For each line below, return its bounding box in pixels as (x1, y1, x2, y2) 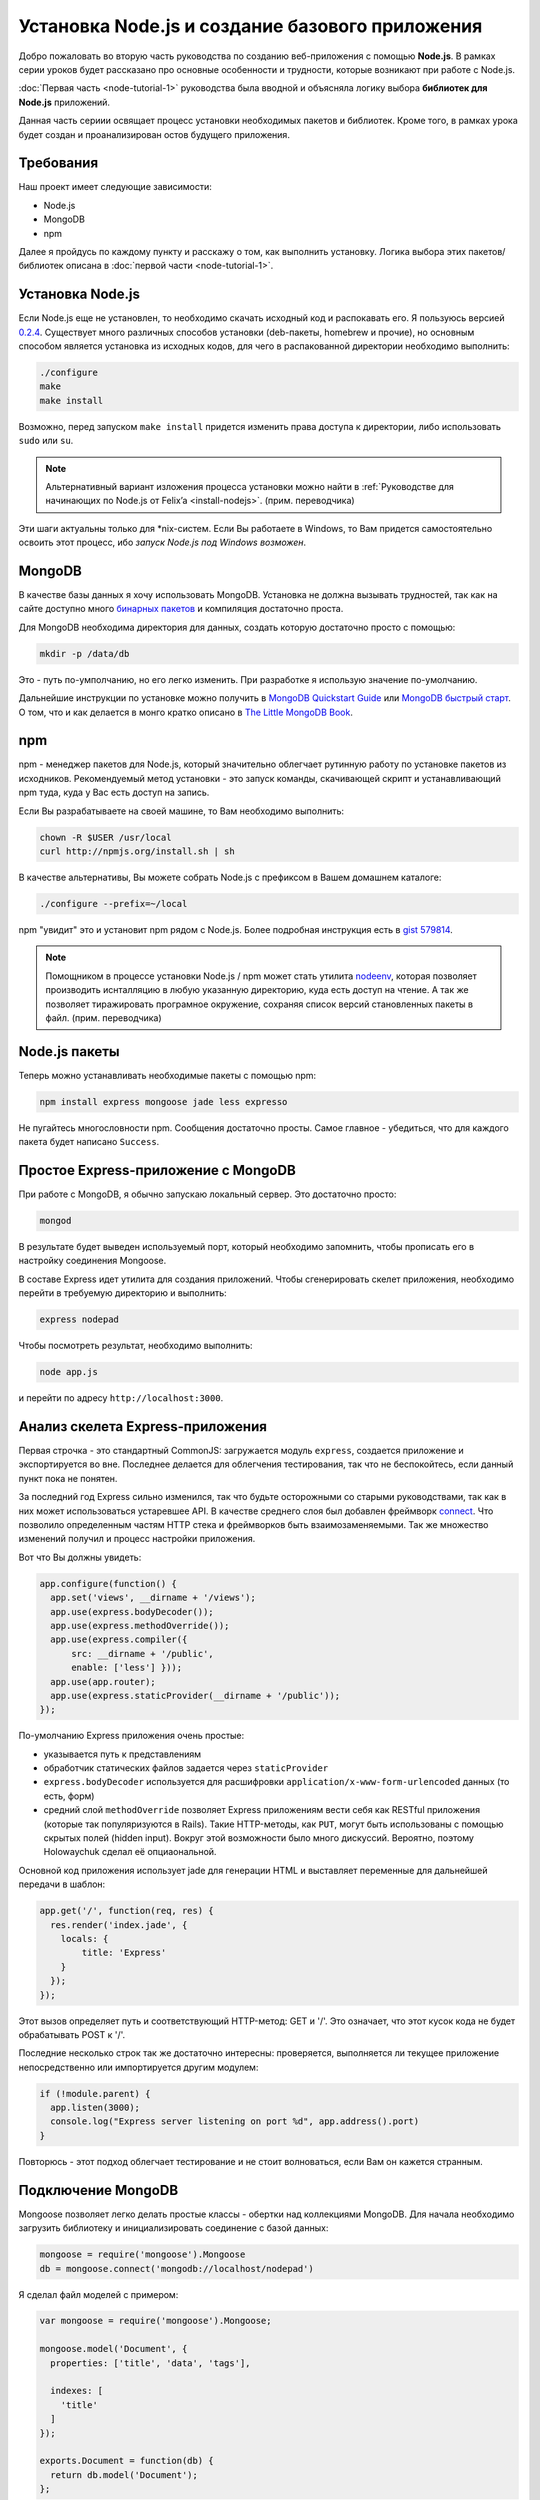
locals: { (60, 1933, 109, 1944)
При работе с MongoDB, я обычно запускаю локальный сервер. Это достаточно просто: (18, 1188, 397, 1200)
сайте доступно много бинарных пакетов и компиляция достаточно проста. (18, 603, 344, 615)
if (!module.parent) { (39, 2088, 151, 2099)
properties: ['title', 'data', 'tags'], (50, 2357, 251, 2369)
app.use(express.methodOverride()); (50, 1620, 230, 1631)
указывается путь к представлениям (43, 1748, 202, 1760)
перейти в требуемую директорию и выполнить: (18, 1287, 227, 1299)
